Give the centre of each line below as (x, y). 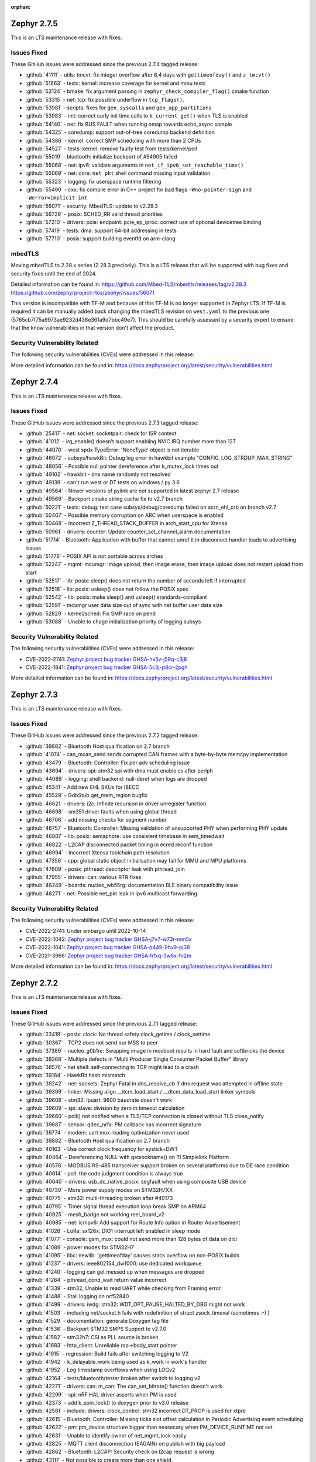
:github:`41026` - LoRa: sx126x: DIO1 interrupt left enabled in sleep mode (113, 1230)
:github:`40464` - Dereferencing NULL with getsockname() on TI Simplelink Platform (127, 1157)
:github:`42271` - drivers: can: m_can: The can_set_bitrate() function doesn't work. (125, 1387)
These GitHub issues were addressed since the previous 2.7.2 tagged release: (105, 735)
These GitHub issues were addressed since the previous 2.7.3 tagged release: (105, 423)
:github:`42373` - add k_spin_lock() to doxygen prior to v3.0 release (107, 1402)
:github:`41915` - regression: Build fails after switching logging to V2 (107, 1353)
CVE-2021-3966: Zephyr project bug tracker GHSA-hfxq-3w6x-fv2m (108, 956)
